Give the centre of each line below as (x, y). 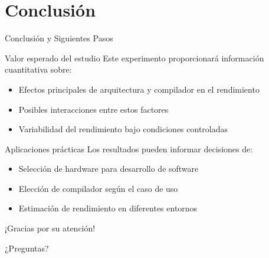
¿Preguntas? (27, 248)
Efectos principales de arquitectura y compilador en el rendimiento (139, 89)
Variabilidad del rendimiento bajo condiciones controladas (123, 129)
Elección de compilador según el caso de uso (98, 188)
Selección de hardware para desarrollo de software (109, 169)
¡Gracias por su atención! (50, 228)
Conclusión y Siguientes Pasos (59, 38)
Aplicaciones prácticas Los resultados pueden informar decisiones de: (129, 148)
